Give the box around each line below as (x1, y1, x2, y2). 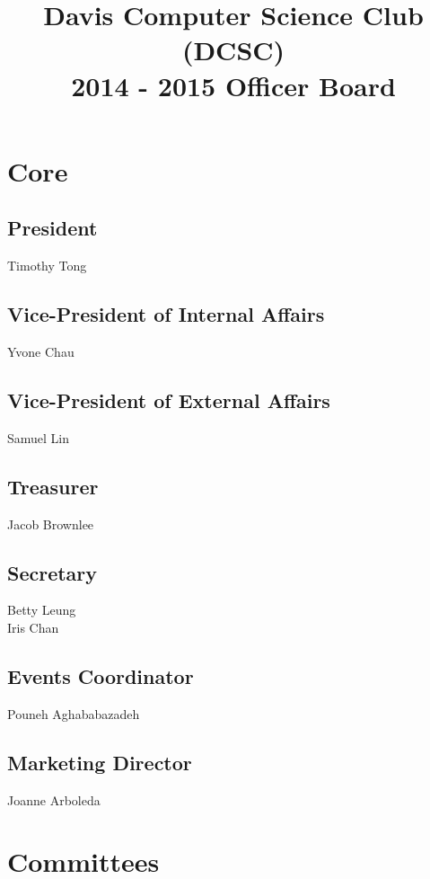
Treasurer (7, 472, 99, 500)
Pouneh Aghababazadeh (7, 704, 140, 723)
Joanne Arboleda (7, 790, 101, 809)
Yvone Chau (7, 342, 75, 360)
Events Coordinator (7, 661, 194, 689)
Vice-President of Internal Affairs (7, 300, 325, 328)
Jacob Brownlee (7, 514, 94, 533)
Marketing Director (7, 748, 192, 776)
